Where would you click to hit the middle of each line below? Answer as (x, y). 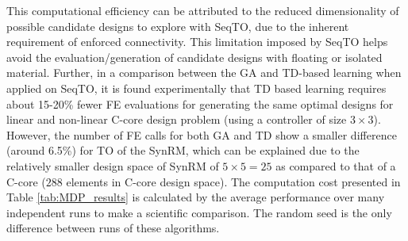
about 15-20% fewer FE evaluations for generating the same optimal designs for (200, 103)
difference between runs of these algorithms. (113, 228)
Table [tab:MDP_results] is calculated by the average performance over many (196, 197)
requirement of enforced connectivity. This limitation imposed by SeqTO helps (197, 42)
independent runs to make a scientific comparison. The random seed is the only (199, 212)
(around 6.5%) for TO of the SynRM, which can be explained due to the (183, 150)
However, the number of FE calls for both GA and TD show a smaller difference (202, 134)
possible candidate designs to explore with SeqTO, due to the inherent (178, 26)
